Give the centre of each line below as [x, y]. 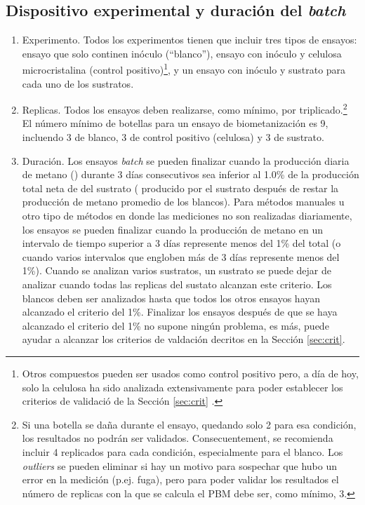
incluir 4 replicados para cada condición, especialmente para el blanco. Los [182, 451]
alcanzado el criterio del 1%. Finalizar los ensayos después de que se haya [180, 312]
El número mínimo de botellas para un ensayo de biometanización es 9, [175, 123]
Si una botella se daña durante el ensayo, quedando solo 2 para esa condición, [189, 424]
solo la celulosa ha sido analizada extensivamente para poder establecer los [182, 387]
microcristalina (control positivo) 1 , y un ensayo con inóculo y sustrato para [184, 69]
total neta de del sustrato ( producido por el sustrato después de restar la [180, 188]
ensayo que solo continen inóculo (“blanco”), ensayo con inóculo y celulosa [182, 53]
